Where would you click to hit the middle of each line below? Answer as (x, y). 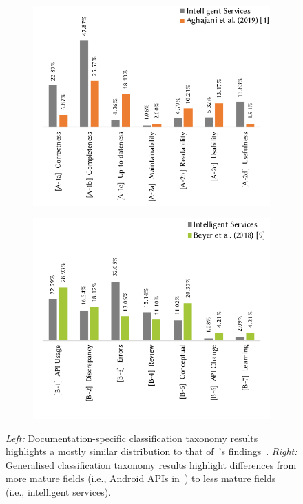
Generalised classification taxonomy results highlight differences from (151, 464)
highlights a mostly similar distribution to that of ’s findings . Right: (151, 451)
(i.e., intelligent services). (59, 491)
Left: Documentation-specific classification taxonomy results (132, 438)
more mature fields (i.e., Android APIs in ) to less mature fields (141, 478)
